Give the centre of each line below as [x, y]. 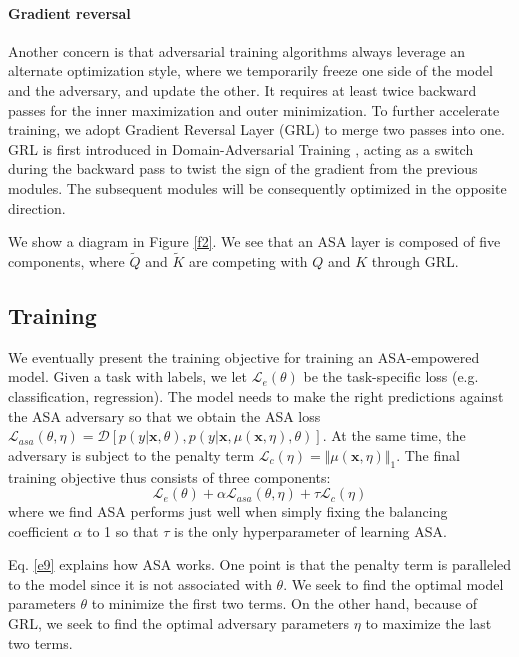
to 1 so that [122, 530]
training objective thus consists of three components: [169, 476]
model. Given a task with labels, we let [128, 376]
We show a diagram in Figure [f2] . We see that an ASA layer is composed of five [254, 241]
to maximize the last [428, 623]
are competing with [248, 260]
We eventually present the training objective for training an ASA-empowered [244, 356]
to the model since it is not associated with [140, 583]
